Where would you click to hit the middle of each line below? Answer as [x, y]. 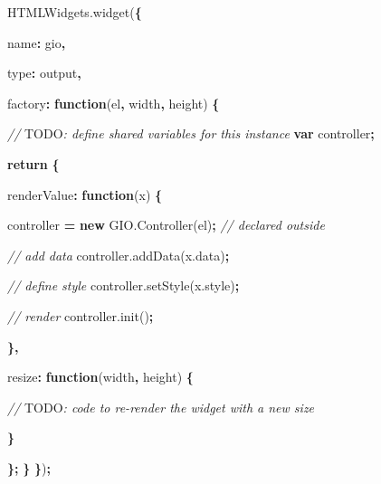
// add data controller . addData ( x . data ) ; [119, 255]
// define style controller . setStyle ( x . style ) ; [124, 285]
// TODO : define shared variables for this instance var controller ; [191, 133]
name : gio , [37, 42]
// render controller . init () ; [81, 315]
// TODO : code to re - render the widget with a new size [161, 407]
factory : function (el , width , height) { [114, 103]
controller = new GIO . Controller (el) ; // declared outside [166, 225]
